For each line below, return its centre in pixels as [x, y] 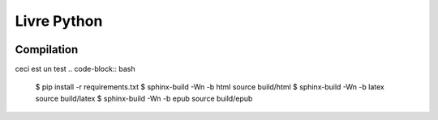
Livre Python [59, 21]
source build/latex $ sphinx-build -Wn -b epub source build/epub [144, 98]
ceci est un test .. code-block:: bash [75, 69]
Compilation [47, 50]
